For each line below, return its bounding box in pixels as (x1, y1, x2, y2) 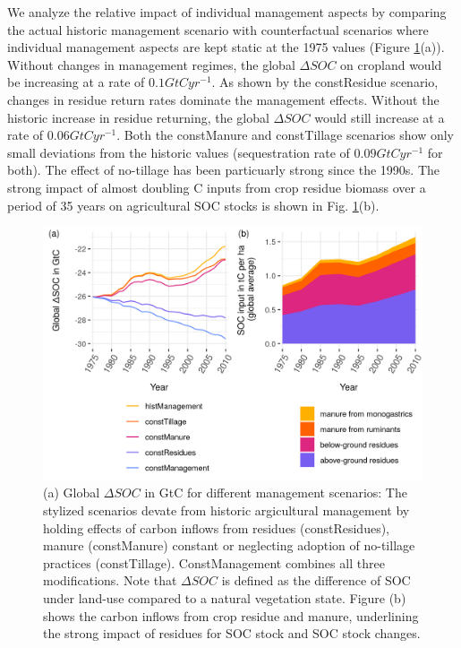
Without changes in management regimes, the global (7, 55, 295, 73)
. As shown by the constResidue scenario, (211, 73, 439, 91)
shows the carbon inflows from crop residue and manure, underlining (43, 606, 419, 625)
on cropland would (340, 55, 442, 73)
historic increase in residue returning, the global (7, 108, 269, 126)
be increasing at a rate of (7, 73, 145, 91)
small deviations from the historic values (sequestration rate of (7, 143, 350, 161)
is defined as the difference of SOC (221, 571, 411, 590)
